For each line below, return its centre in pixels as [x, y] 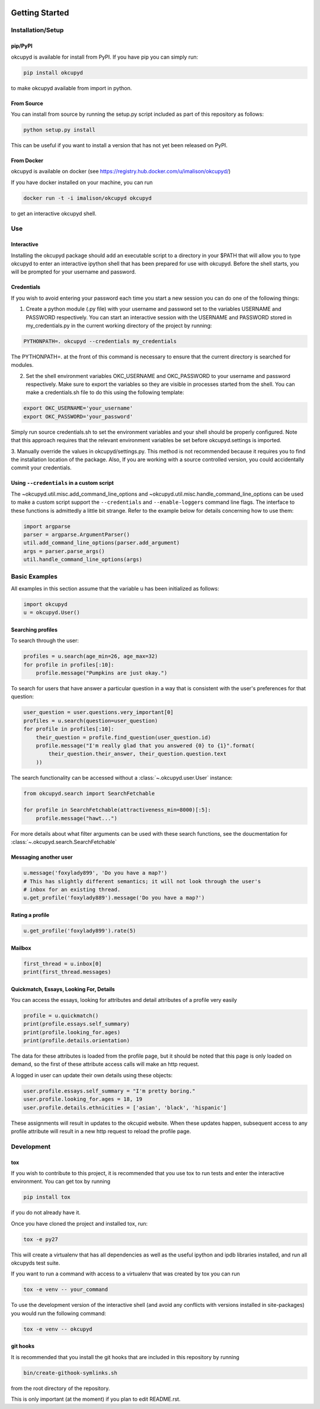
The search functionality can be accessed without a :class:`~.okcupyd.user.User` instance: [122, 778]
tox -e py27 [41, 1239]
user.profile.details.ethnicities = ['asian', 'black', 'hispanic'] [125, 1107]
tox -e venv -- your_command [66, 1290]
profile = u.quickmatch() [61, 1016]
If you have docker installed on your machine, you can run [82, 182]
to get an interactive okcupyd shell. [54, 213]
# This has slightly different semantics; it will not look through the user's [142, 881]
